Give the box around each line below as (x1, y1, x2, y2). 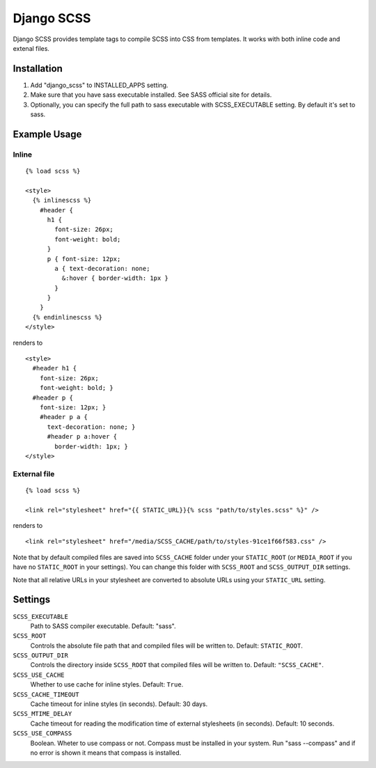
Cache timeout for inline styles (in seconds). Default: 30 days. (30, 700, 208, 708)
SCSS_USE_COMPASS (13, 730, 72, 737)
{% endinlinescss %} (32, 313, 103, 321)
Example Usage (13, 128, 82, 140)
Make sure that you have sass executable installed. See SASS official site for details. (30, 91, 272, 99)
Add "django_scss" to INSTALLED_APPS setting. (30, 81, 169, 89)
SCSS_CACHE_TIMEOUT (13, 690, 79, 698)
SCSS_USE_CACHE (13, 671, 65, 679)
